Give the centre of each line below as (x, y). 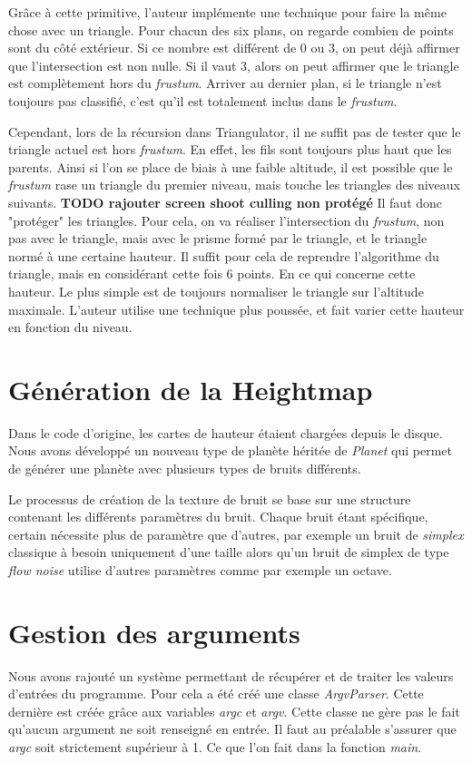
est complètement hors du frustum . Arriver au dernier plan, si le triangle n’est (225, 83)
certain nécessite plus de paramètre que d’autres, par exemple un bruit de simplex (236, 534)
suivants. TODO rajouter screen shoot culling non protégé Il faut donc (226, 202)
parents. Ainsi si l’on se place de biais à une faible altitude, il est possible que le (231, 166)
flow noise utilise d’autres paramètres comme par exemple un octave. (200, 569)
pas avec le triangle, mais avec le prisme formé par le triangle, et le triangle (218, 238)
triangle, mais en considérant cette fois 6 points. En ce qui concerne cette (212, 274)
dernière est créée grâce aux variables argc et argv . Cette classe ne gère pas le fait (234, 711)
